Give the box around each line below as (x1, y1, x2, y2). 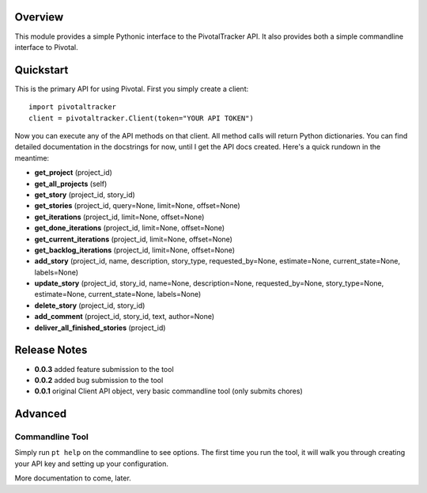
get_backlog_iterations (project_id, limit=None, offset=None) (34, 245, 236, 255)
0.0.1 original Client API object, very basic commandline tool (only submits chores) (34, 386, 304, 396)
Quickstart (14, 63, 69, 77)
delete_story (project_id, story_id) (34, 301, 145, 310)
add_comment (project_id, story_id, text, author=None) (34, 312, 215, 321)
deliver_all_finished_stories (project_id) (34, 323, 166, 332)
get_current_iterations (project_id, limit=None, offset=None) (34, 234, 233, 244)
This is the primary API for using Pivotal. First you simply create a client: (14, 84, 249, 93)
